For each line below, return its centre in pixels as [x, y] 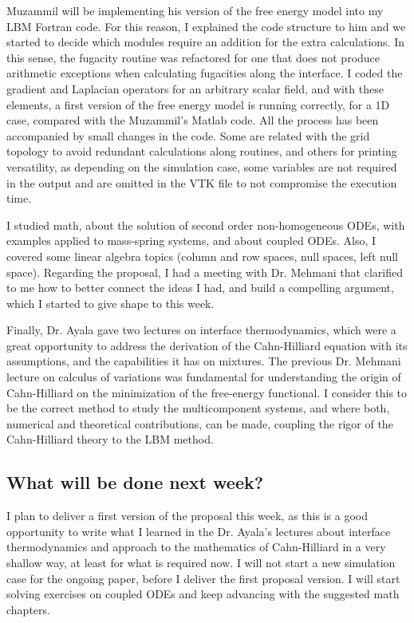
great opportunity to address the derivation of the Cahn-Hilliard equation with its [207, 345]
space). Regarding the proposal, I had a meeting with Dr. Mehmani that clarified [205, 272]
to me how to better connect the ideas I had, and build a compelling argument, [200, 288]
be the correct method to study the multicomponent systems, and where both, [198, 408]
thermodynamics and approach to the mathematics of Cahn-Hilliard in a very [196, 547]
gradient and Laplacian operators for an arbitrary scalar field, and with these [195, 88]
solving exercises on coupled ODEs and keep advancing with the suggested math [203, 594]
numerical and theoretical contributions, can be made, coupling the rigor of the [200, 423]
